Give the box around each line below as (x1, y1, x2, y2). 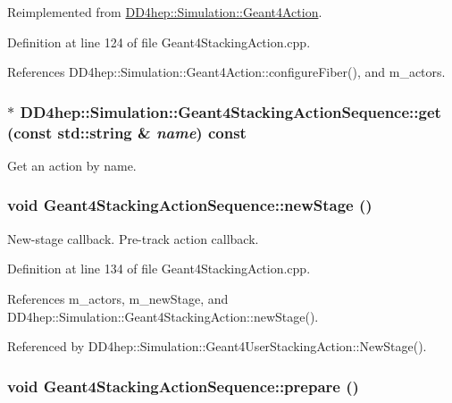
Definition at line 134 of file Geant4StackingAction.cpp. (7, 259, 311, 278)
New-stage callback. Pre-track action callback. (7, 229, 259, 248)
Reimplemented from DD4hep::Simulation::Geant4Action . (7, 3, 322, 21)
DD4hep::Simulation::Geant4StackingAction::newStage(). (7, 306, 319, 325)
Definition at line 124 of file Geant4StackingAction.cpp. (7, 32, 311, 51)
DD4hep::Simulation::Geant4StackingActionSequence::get (20, 100, 441, 122)
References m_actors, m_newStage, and (7, 289, 229, 307)
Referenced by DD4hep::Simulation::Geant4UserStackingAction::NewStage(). (7, 337, 427, 356)
